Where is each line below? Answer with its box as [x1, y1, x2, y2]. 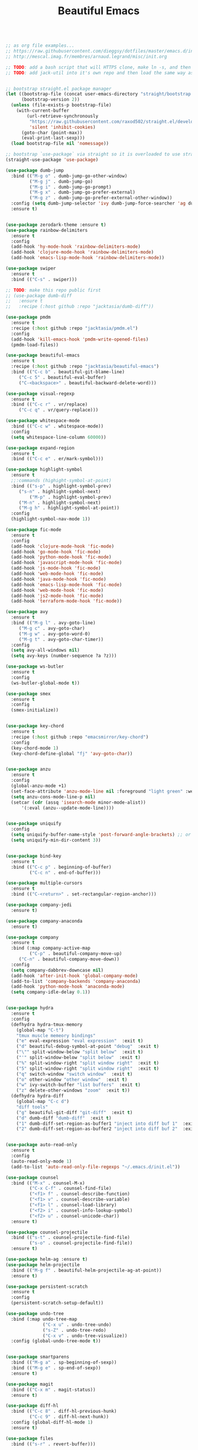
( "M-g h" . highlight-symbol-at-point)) [18, 505, 119, 511]
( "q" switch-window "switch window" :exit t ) [16, 1071, 133, 1077]
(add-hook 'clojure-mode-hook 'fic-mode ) [11, 543, 115, 549]
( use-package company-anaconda [5, 918, 83, 924]
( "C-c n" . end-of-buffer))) [29, 869, 101, 876]
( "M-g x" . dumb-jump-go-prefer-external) [29, 189, 135, 196]
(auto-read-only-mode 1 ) [11, 1158, 72, 1164]
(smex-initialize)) [11, 707, 59, 713]
